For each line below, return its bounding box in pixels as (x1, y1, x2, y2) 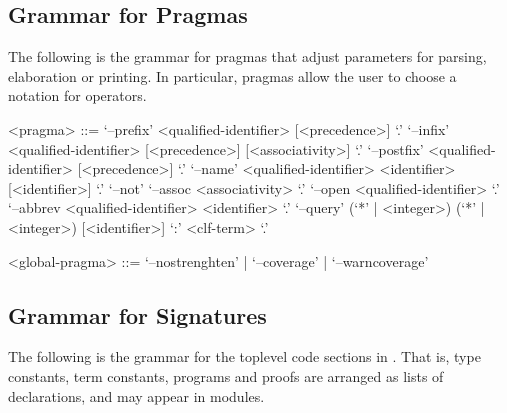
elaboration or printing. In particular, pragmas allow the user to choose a (8, 65, 457, 86)
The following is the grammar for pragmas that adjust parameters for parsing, (8, 46, 487, 67)
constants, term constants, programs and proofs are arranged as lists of (8, 365, 444, 386)
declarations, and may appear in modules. (8, 385, 265, 406)
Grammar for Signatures (8, 299, 267, 330)
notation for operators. (8, 85, 147, 106)
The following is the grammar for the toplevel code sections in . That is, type (8, 346, 481, 367)
